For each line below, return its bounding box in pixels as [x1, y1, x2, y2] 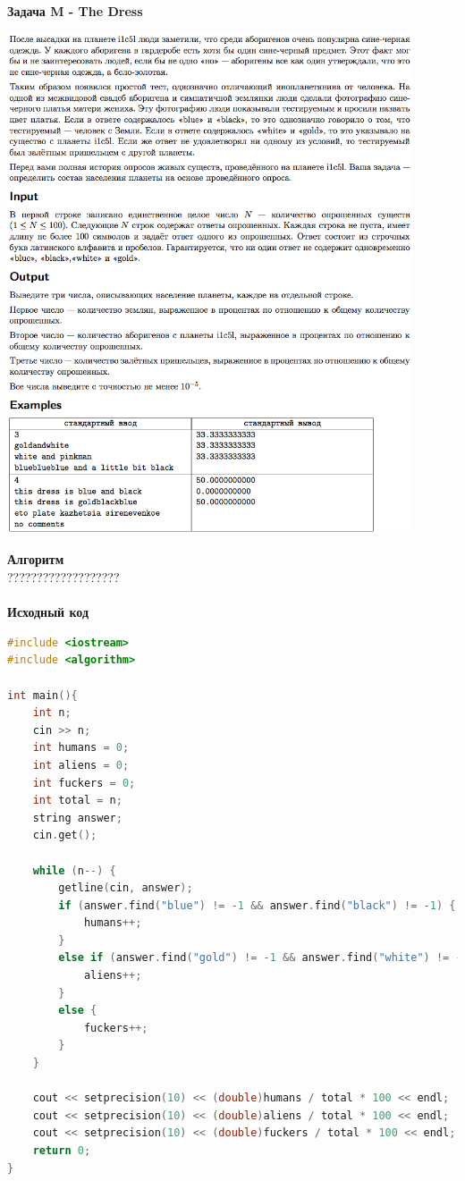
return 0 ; [32, 1144, 91, 1157]
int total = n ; [32, 794, 123, 807]
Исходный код [7, 603, 89, 621]
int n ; [32, 706, 72, 720]
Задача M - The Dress [7, 2, 143, 20]
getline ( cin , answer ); [58, 882, 193, 895]
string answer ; [32, 811, 123, 824]
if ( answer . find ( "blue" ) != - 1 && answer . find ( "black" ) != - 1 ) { [58, 898, 456, 912]
